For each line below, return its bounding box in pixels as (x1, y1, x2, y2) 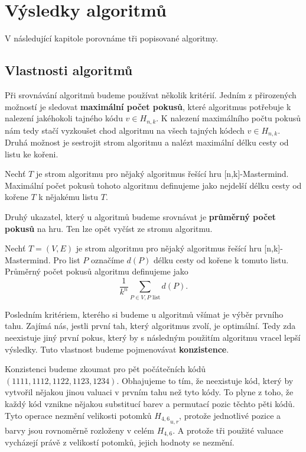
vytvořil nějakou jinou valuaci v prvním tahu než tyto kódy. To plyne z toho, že (5, 386, 294, 398)
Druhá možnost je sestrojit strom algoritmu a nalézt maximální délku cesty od (5, 136, 289, 148)
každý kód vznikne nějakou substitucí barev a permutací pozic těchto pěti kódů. (5, 397, 295, 409)
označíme (90, 253, 124, 266)
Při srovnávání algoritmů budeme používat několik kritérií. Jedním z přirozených (5, 88, 297, 101)
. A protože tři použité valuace (172, 424, 284, 436)
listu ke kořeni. (5, 147, 58, 160)
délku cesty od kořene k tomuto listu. (154, 253, 289, 266)
